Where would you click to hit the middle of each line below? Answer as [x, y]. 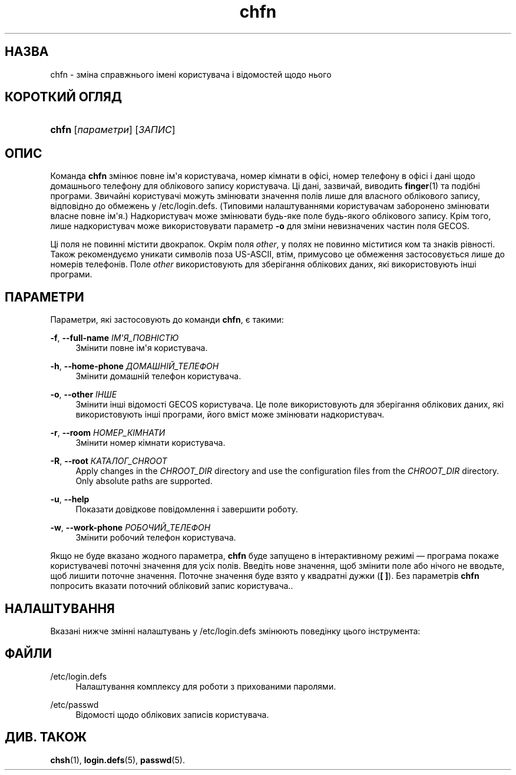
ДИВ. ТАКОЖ [46, 737]
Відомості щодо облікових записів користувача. [172, 714]
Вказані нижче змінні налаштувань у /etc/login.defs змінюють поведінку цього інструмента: [235, 631]
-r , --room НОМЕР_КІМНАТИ [108, 433]
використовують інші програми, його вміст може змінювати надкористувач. [230, 415]
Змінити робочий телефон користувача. [156, 538]
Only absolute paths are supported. [144, 481]
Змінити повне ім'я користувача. [142, 348]
